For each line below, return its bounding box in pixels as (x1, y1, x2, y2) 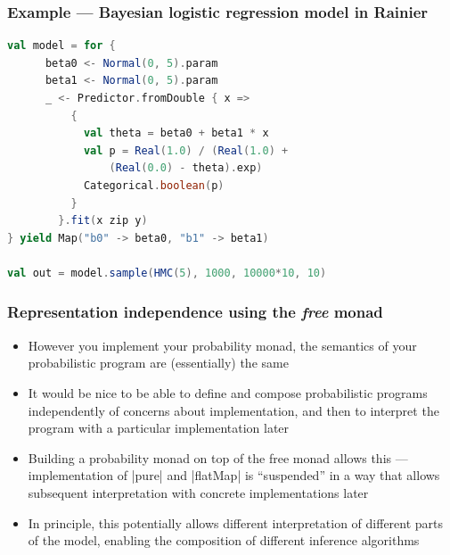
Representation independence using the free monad (7, 301, 383, 323)
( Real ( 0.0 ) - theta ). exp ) (109, 162, 263, 175)
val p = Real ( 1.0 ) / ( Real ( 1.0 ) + (83, 144, 289, 157)
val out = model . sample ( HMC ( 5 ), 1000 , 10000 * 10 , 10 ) (7, 266, 327, 279)
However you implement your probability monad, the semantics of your (28, 335, 417, 354)
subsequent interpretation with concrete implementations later (28, 483, 369, 501)
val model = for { (7, 39, 116, 53)
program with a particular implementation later (28, 418, 290, 437)
